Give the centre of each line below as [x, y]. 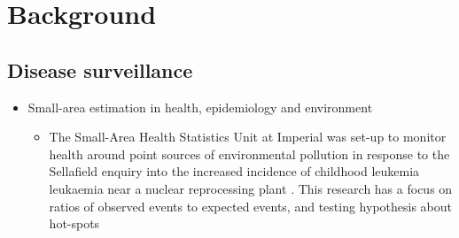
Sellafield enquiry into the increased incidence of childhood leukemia [234, 171]
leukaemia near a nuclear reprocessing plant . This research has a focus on [251, 188]
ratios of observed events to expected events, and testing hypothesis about [251, 206]
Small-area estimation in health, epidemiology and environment [200, 107]
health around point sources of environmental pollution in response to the [249, 154]
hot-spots [74, 223]
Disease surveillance [100, 69]
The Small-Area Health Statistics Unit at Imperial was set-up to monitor [248, 137]
